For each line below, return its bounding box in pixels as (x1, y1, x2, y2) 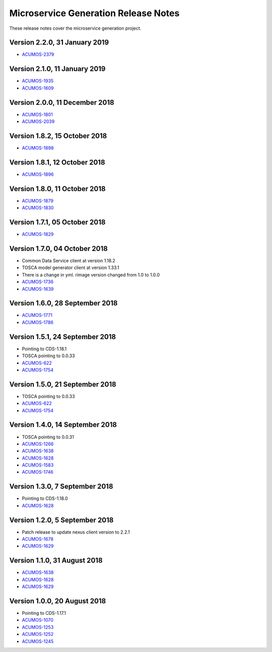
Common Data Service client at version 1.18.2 (22, 257, 115, 264)
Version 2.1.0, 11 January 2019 (9, 64, 106, 73)
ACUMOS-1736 (22, 279, 54, 285)
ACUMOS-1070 (22, 617, 54, 623)
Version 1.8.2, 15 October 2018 (9, 132, 107, 140)
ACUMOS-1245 (22, 638, 54, 644)
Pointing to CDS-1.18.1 (22, 346, 67, 352)
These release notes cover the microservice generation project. (9, 25, 142, 31)
